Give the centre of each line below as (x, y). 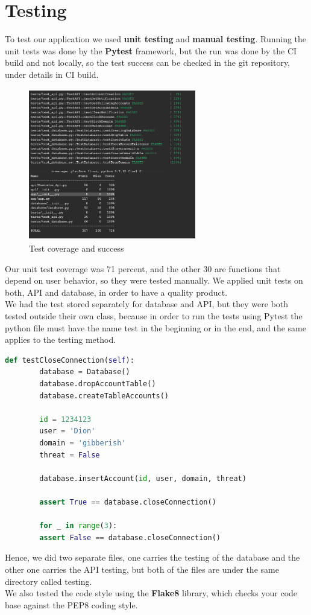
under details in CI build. (52, 74)
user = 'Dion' (68, 431)
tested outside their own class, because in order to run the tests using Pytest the (154, 316)
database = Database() (85, 372)
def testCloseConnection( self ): (70, 360)
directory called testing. (49, 581)
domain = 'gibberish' (83, 443)
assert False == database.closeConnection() (130, 537)
